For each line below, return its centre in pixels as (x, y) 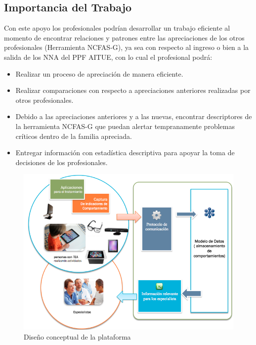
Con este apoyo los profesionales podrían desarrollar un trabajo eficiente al (117, 28)
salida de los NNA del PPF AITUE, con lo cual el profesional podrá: (108, 57)
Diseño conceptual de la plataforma (77, 336)
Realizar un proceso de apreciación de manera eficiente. (99, 73)
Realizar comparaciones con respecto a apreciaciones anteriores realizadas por (133, 90)
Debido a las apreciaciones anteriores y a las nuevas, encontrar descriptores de (134, 116)
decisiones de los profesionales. (62, 162)
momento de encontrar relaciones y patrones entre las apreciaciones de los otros (124, 37)
